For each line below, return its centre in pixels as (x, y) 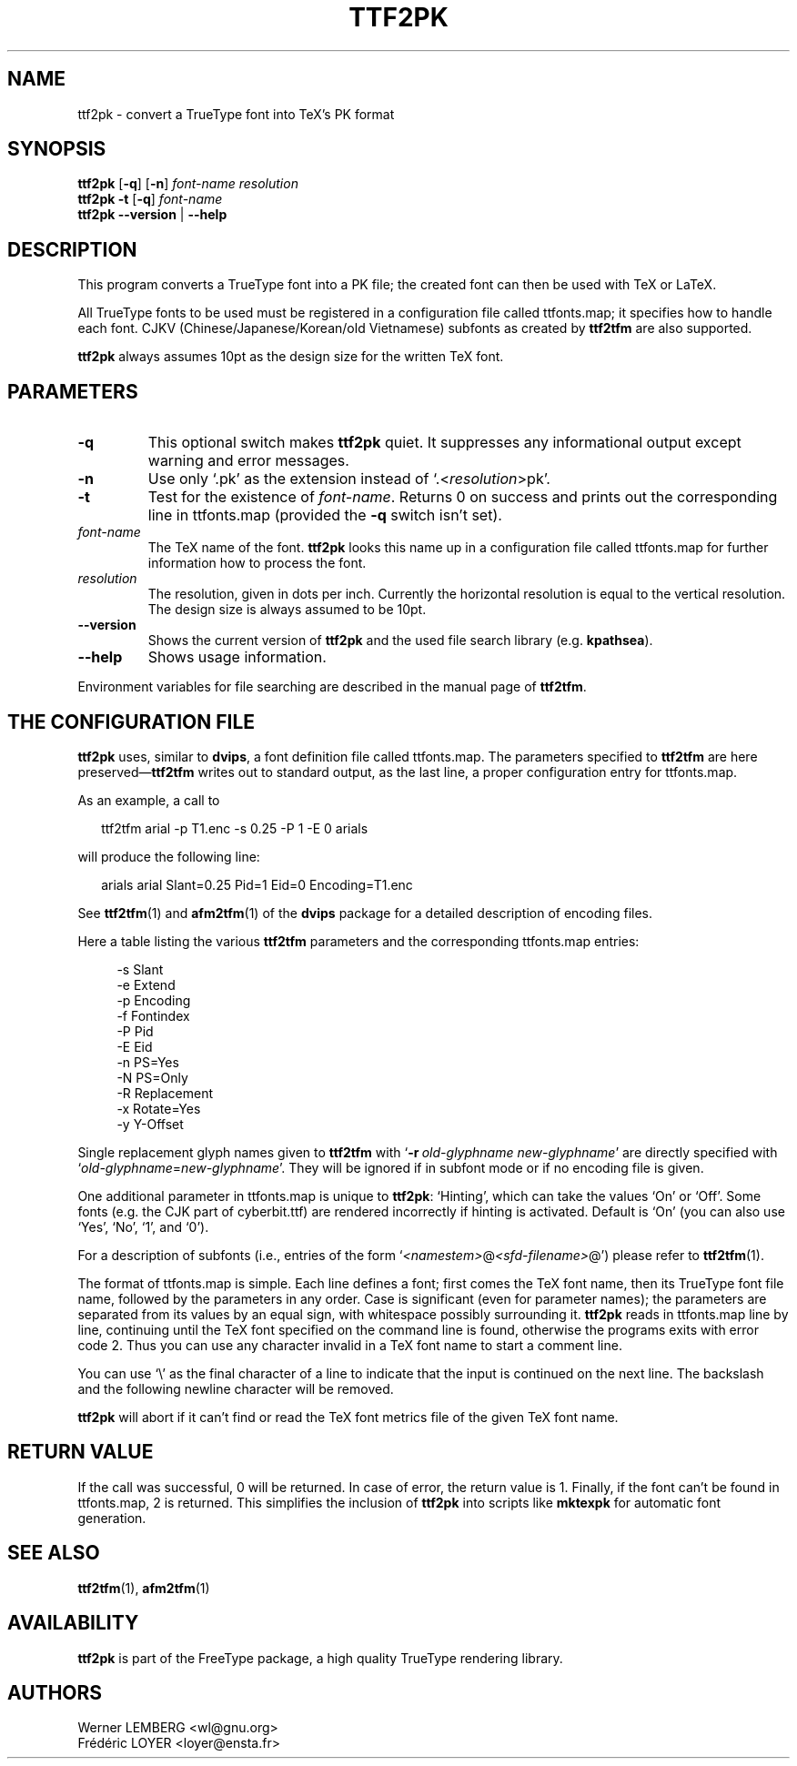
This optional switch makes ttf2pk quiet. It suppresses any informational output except (444, 443)
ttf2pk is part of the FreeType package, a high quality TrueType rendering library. (320, 1658)
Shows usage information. (237, 657)
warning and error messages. (248, 461)
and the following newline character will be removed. (236, 1388)
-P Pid (135, 1031)
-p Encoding (154, 1000)
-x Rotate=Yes (159, 1108)
